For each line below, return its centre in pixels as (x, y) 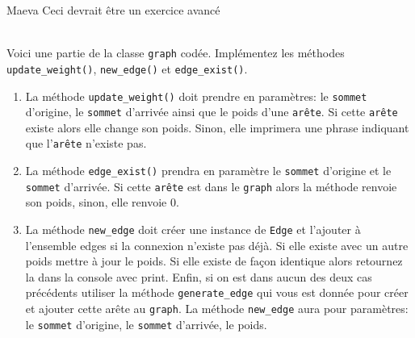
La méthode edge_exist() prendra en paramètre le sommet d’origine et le (208, 171)
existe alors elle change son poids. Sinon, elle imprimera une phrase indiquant (217, 127)
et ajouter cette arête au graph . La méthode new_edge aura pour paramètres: (217, 309)
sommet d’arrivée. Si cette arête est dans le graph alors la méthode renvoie (211, 186)
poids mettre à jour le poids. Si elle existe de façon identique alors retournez (214, 261)
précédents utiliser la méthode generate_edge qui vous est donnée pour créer (217, 292)
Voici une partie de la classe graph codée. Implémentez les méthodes (176, 53)
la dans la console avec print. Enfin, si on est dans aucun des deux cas (199, 276)
